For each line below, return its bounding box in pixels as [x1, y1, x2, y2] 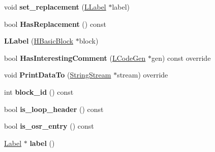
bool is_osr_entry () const [4, 121, 94, 131]
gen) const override [151, 52, 211, 63]
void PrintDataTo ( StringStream [4, 69, 111, 80]
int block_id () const [4, 86, 74, 97]
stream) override [117, 69, 168, 80]
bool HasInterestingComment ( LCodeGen [4, 52, 146, 63]
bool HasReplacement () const [4, 18, 106, 29]
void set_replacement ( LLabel [4, 2, 106, 12]
